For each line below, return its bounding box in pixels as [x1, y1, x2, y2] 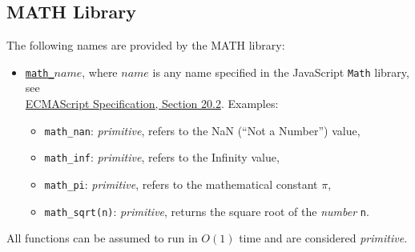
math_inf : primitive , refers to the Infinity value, [44, 149, 280, 166]
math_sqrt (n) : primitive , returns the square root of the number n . [44, 202, 369, 219]
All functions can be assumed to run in [6, 230, 198, 246]
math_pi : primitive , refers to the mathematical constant [44, 175, 318, 192]
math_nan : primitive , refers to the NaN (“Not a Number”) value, [44, 122, 361, 138]
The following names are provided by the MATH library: [6, 37, 285, 54]
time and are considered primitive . [239, 230, 408, 246]
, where [82, 63, 118, 80]
